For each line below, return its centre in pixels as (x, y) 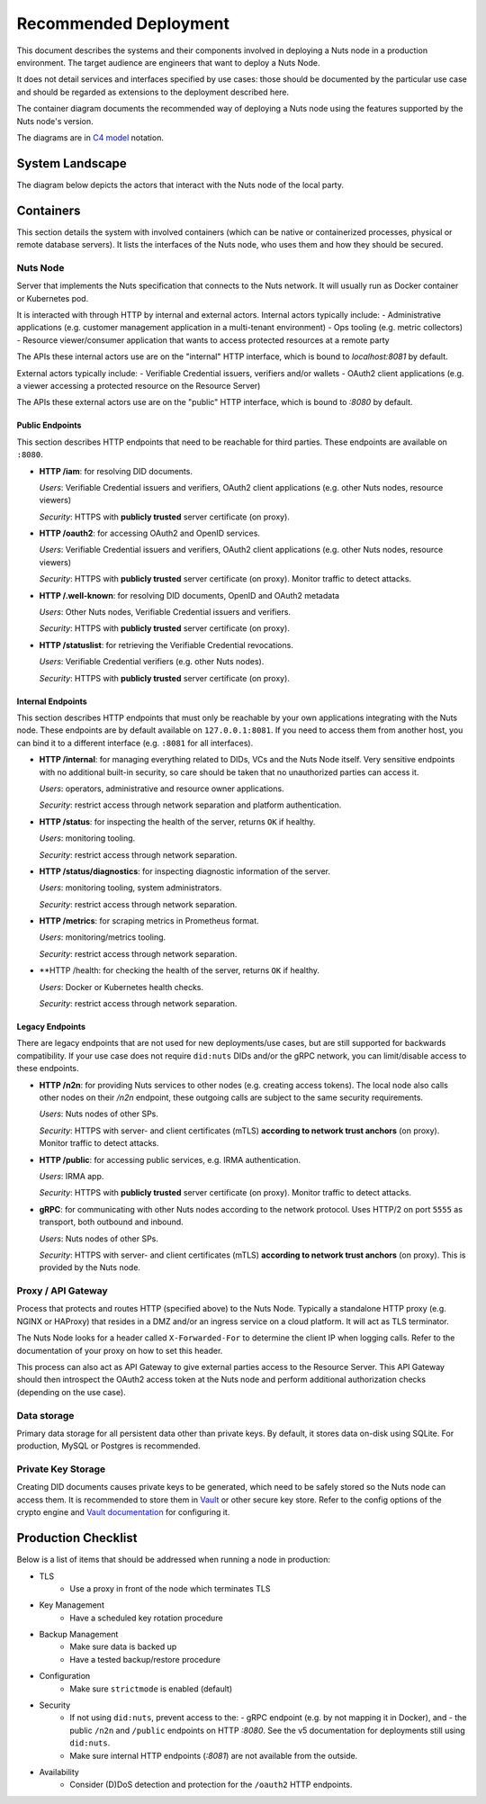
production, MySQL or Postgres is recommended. (109, 1446)
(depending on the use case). (71, 1392)
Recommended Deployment (123, 23)
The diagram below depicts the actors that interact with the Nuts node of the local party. (180, 185)
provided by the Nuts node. (90, 1267)
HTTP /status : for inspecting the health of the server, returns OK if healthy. (177, 821)
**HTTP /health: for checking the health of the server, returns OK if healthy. (179, 970)
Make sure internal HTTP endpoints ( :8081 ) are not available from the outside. (214, 1755)
